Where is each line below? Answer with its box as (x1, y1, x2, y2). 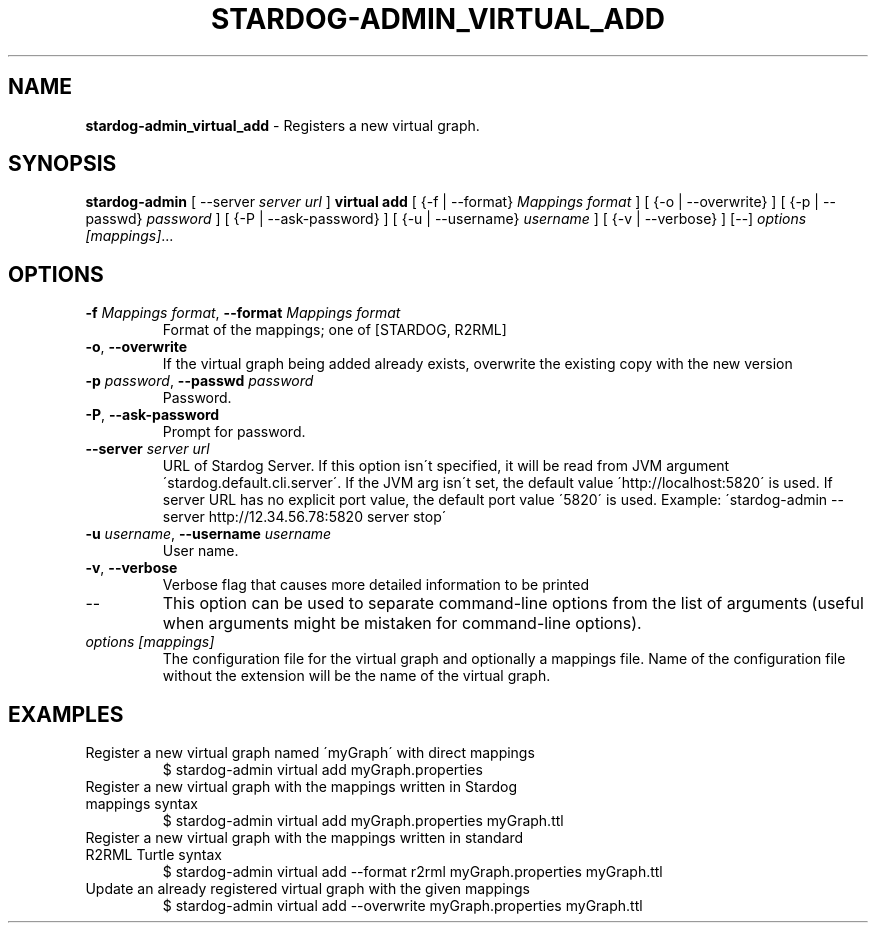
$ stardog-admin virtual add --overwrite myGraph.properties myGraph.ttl (162, 897, 643, 915)
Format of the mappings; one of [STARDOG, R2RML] (162, 321, 507, 339)
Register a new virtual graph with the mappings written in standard (85, 829, 524, 847)
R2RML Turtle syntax (85, 846, 222, 864)
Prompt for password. (162, 423, 306, 441)
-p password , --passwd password (85, 372, 314, 390)
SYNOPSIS (8, 151, 117, 177)
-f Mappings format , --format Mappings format (85, 304, 401, 322)
